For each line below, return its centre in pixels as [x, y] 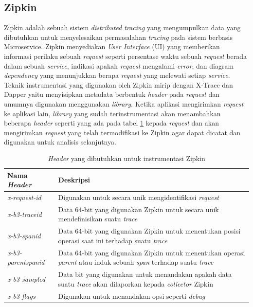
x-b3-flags [21, 296]
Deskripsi [74, 180]
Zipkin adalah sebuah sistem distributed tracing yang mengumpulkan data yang [122, 27]
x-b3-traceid [25, 214]
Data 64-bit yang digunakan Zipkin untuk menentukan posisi [149, 231]
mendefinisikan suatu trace [98, 219]
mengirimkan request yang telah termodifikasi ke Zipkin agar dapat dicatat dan [122, 132]
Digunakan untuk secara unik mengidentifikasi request [138, 197]
